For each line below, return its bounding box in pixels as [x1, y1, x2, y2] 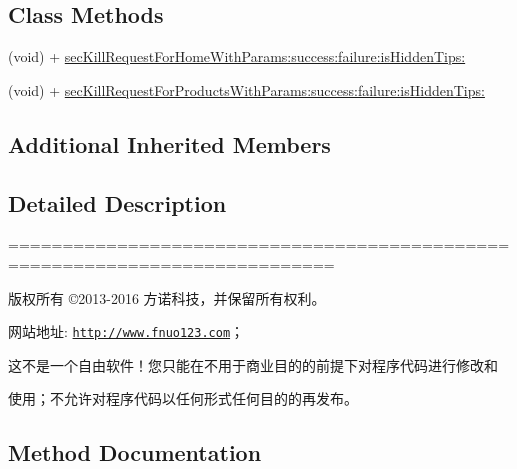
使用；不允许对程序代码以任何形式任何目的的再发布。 [8, 388, 358, 409]
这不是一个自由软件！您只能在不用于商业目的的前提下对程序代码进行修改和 [8, 354, 498, 375]
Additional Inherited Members [8, 128, 331, 159]
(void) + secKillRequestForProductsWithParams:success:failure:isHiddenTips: [8, 79, 485, 100]
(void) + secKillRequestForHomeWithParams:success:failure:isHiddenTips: [8, 46, 466, 67]
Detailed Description [8, 187, 227, 218]
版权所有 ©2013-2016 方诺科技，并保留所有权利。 [8, 287, 326, 308]
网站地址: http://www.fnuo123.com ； [8, 321, 245, 342]
